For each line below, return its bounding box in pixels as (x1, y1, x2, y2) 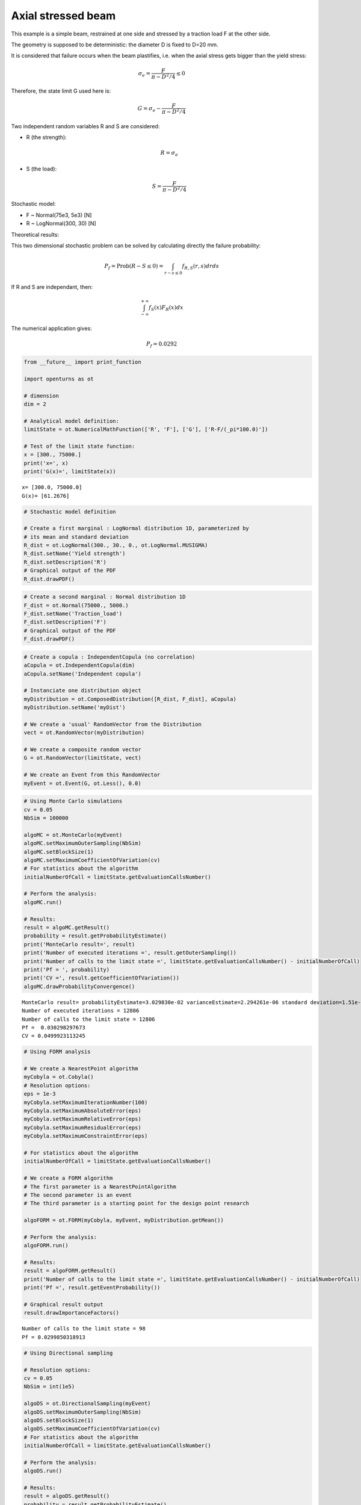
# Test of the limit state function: (23, 442, 135, 450)
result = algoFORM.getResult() (23, 1267, 117, 1274)
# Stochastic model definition (23, 508, 117, 515)
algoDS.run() (23, 1468, 63, 1474)
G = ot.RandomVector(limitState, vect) (23, 754, 141, 762)
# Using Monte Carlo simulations (23, 798, 123, 805)
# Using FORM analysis (23, 1048, 91, 1055)
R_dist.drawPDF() (23, 576, 75, 582)
